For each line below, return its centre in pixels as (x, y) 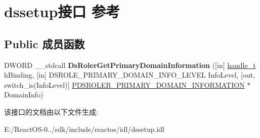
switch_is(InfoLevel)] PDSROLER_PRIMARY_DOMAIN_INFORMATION (124, 84)
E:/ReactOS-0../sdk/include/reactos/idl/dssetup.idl (84, 129)
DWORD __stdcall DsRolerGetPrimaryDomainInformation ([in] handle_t (130, 65)
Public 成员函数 (45, 43)
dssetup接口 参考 (62, 11)
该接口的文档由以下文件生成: (51, 111)
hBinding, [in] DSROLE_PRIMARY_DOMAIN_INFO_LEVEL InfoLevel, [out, (130, 75)
